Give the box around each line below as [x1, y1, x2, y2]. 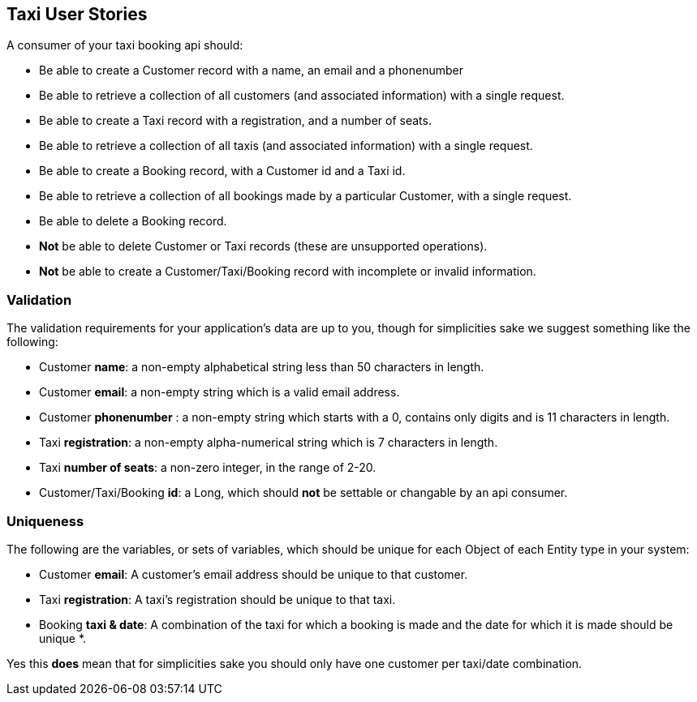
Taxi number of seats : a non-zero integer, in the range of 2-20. [39, 460, 376, 475]
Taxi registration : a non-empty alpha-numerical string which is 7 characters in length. [39, 435, 498, 450]
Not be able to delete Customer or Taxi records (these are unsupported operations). [39, 239, 488, 254]
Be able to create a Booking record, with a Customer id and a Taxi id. [39, 164, 406, 178]
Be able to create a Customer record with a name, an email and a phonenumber [39, 63, 463, 78]
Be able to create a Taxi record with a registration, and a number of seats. [39, 113, 432, 128]
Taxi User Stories [6, 4, 148, 24]
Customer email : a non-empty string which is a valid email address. [39, 385, 400, 400]
